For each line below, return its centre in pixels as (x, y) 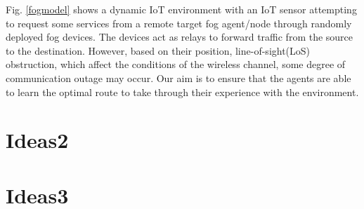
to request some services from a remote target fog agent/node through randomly (179, 23)
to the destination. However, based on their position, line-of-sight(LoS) (158, 50)
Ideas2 (37, 140)
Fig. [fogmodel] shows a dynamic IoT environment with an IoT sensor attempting (181, 9)
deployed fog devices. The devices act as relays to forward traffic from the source (180, 37)
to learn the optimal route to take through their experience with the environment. (182, 92)
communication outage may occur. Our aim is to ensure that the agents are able (178, 77)
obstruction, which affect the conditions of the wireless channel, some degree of (176, 64)
